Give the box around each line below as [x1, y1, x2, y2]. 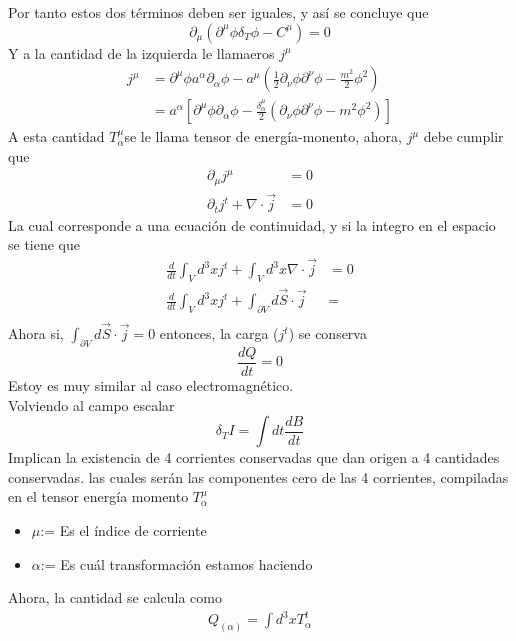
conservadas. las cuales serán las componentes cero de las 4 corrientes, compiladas [8, 466, 509, 487]
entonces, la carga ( [159, 323, 279, 344]
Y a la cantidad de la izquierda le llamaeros [8, 42, 275, 63]
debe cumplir [423, 126, 504, 147]
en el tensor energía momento [8, 486, 189, 507]
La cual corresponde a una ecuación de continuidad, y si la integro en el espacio [8, 214, 496, 235]
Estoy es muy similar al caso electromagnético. [8, 375, 294, 396]
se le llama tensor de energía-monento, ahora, [124, 126, 402, 147]
